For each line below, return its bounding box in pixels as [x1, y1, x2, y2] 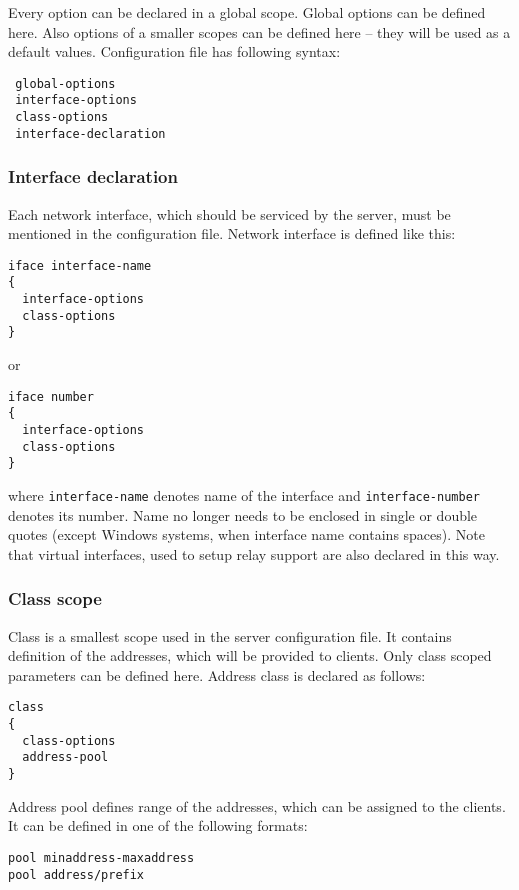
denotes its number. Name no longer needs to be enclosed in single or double [8, 504, 478, 525]
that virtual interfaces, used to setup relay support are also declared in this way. [8, 543, 500, 564]
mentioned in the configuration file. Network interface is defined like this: [8, 223, 456, 244]
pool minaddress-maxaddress [8, 850, 195, 865]
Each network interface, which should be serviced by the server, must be [8, 203, 451, 224]
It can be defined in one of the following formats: [8, 815, 308, 836]
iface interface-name [8, 258, 152, 273]
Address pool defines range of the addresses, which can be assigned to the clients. [8, 795, 506, 816]
